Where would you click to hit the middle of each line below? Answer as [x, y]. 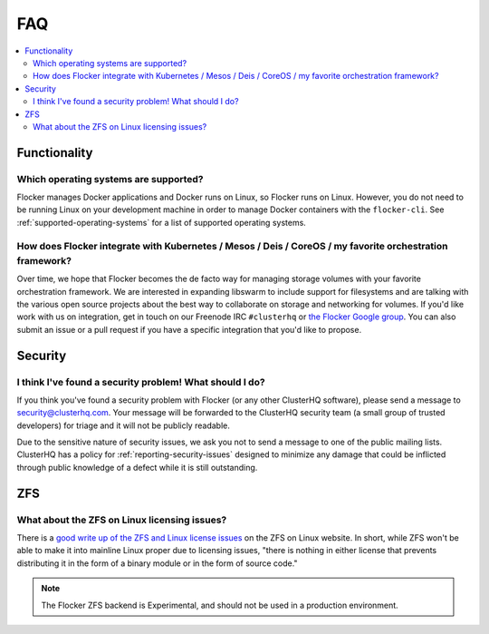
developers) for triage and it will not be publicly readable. [123, 425]
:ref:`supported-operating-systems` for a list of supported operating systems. [162, 222]
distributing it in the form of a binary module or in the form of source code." [157, 563]
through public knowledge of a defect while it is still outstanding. [137, 467]
